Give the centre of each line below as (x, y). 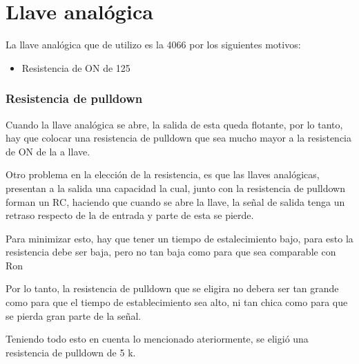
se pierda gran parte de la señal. (74, 315)
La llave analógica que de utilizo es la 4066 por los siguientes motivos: (153, 45)
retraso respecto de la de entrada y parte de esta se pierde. (130, 215)
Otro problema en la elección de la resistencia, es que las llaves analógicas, (163, 174)
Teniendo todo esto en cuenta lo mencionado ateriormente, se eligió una (157, 339)
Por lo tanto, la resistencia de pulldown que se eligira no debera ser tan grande (172, 288)
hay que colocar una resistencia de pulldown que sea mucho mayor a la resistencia (178, 138)
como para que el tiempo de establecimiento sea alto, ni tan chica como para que (177, 302)
